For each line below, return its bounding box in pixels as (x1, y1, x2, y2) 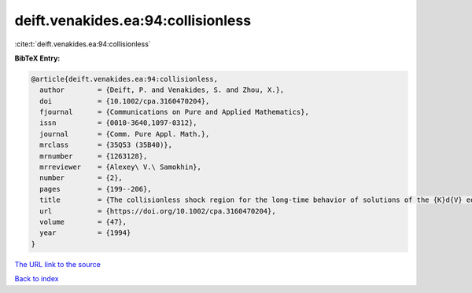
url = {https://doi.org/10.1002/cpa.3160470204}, (39, 207, 276, 215)
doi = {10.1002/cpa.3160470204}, (39, 97, 210, 105)
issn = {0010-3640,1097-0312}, (39, 119, 197, 127)
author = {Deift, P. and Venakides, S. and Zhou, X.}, (39, 86, 285, 94)
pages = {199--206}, (39, 185, 153, 193)
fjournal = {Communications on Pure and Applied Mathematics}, (39, 108, 310, 117)
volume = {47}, (39, 218, 127, 226)
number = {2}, (39, 174, 124, 182)
